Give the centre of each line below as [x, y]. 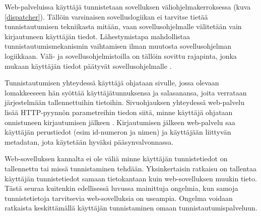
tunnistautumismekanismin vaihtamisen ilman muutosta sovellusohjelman [118, 46]
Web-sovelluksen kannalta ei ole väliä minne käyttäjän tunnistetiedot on [116, 158]
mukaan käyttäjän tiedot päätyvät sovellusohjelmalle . [88, 66]
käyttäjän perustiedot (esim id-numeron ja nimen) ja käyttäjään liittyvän [118, 132]
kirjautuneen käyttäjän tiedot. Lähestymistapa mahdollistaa [97, 36]
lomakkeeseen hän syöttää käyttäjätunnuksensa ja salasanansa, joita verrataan [126, 92]
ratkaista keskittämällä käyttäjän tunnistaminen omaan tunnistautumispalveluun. [131, 208]
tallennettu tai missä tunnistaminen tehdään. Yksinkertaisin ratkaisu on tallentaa [130, 168]
